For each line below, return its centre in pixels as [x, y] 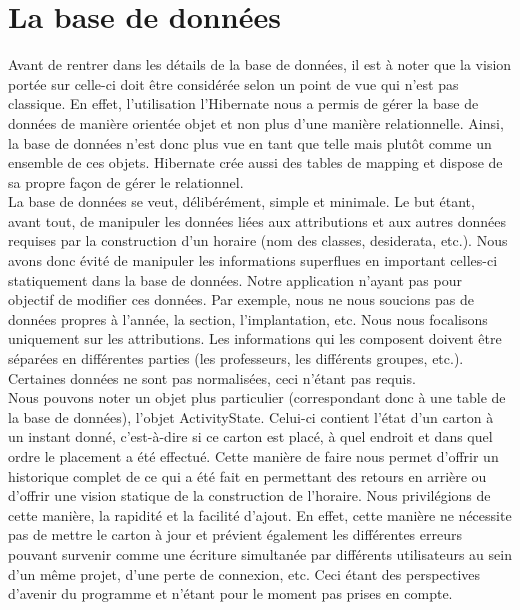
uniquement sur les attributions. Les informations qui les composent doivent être [255, 338]
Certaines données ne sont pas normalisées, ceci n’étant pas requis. [212, 377]
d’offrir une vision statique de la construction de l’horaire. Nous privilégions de [249, 495]
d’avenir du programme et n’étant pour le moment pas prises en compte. [230, 593]
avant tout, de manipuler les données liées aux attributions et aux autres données [257, 220]
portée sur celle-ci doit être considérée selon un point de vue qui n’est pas [233, 83]
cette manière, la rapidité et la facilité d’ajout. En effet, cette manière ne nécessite [260, 514]
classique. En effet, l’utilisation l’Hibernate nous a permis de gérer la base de [243, 103]
